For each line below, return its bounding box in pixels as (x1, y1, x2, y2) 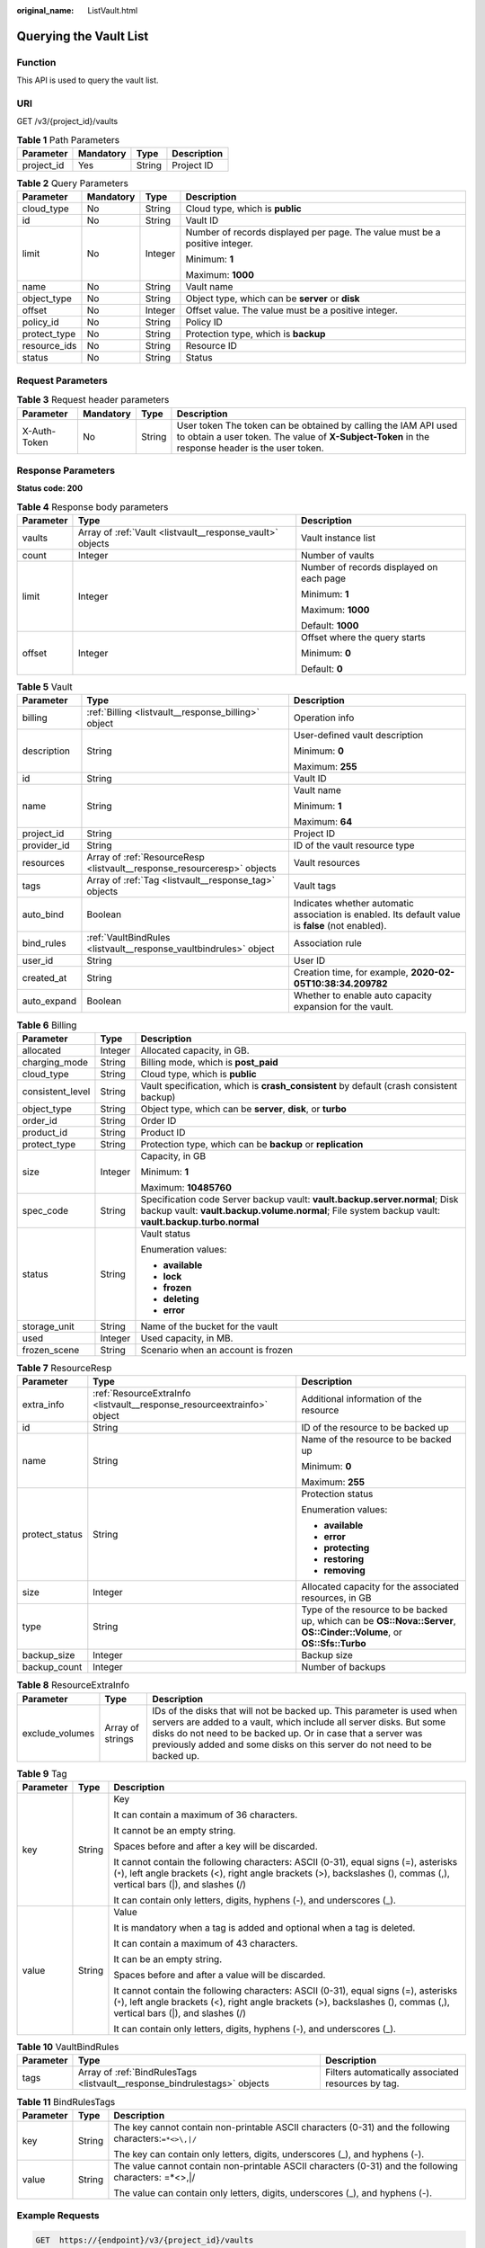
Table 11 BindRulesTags (16, 2095, 116, 2108)
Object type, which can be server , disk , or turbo (140, 1102, 348, 1115)
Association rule (293, 937, 363, 950)
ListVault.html (87, 5, 138, 15)
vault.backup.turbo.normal (140, 1215, 260, 1227)
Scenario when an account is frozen (140, 1343, 294, 1356)
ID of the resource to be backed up (301, 1422, 449, 1434)
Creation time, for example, (293, 967, 409, 979)
